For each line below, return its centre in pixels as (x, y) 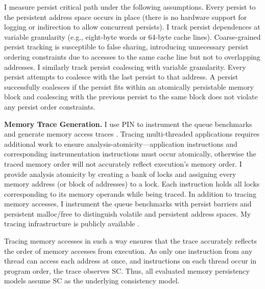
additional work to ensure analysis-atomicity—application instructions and (121, 143)
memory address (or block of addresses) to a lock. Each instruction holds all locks (132, 184)
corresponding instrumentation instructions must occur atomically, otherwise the (130, 154)
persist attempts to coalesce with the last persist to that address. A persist (121, 77)
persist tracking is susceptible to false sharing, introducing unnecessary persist (126, 47)
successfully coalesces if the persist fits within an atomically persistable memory (129, 86)
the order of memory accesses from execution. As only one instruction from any (128, 251)
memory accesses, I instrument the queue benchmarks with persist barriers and (128, 204)
